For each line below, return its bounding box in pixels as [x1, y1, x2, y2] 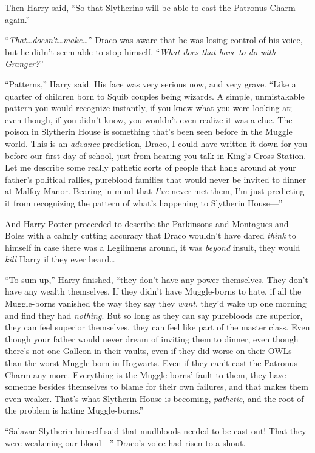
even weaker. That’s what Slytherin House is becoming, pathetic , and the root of [5, 392, 304, 404]
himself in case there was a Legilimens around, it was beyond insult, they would [5, 240, 300, 253]
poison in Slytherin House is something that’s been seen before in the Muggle [5, 125, 293, 138]
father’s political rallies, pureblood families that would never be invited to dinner [5, 172, 307, 185]
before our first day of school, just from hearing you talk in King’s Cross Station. [5, 149, 307, 162]
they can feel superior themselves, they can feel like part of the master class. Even [5, 321, 310, 333]
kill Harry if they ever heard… [5, 253, 115, 265]
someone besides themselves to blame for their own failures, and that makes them [5, 380, 308, 393]
